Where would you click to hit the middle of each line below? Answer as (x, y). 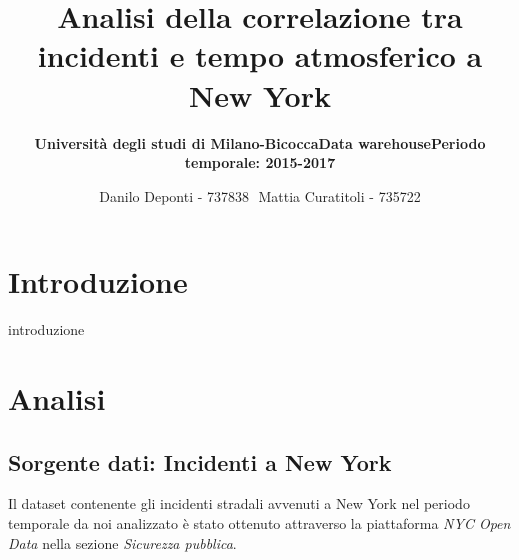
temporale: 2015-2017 (260, 162)
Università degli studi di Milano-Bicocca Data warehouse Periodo (260, 142)
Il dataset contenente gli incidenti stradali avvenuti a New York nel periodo (239, 503)
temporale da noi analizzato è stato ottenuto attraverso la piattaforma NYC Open (259, 522)
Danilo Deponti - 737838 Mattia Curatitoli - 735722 (260, 195)
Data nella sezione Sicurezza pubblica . (122, 542)
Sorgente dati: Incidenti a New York (200, 461)
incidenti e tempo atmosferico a (260, 55)
